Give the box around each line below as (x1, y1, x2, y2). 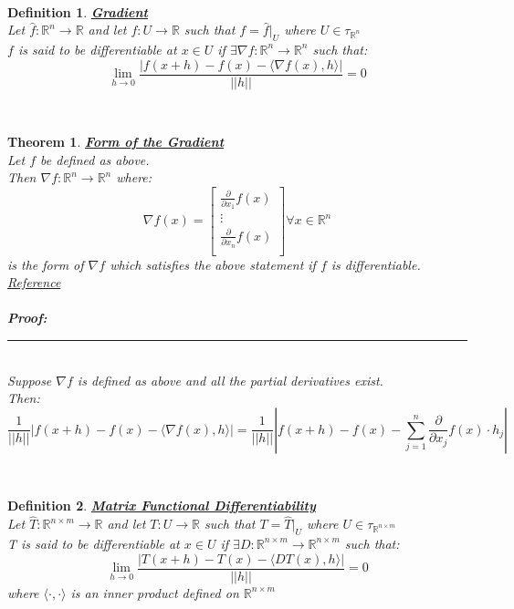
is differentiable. (330, 254, 421, 274)
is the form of (7, 254, 84, 274)
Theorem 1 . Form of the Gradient (7, 132, 225, 151)
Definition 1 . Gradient (7, 2, 148, 21)
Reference (7, 273, 61, 292)
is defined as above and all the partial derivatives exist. (77, 370, 383, 389)
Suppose (7, 370, 52, 389)
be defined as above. (40, 150, 150, 169)
